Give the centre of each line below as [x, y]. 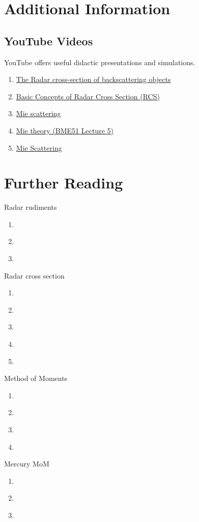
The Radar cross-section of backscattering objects [93, 79]
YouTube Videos [49, 40]
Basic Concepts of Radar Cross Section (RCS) [88, 96]
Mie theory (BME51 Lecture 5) [65, 130]
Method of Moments [36, 378]
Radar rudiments [31, 207]
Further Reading [64, 183]
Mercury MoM [27, 464]
